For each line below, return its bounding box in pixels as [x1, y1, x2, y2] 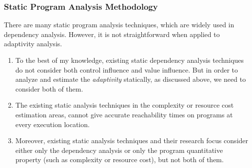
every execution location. [15, 119, 90, 129]
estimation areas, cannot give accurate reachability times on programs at [15, 109, 233, 119]
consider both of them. [15, 83, 83, 93]
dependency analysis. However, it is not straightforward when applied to [4, 29, 220, 39]
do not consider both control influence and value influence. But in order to [15, 64, 238, 75]
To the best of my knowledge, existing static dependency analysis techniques [15, 55, 244, 65]
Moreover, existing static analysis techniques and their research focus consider [15, 135, 249, 146]
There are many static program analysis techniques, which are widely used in [4, 19, 234, 30]
